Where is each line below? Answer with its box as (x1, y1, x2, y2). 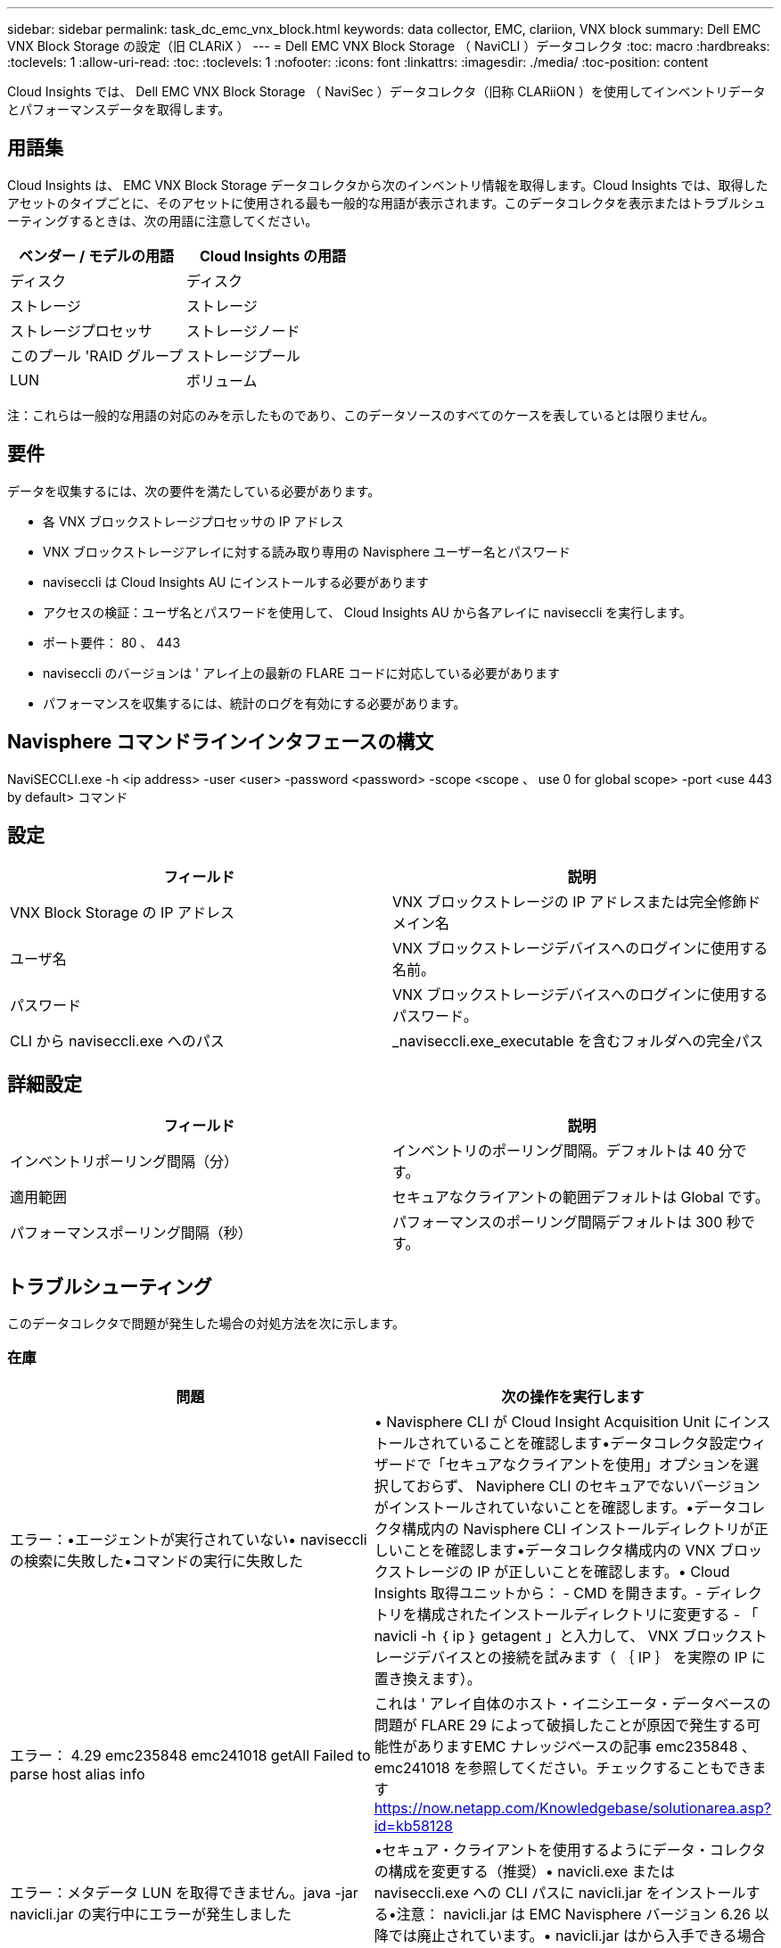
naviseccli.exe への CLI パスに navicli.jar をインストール (374, 1883, 746, 1902)
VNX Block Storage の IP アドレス (10, 904, 234, 922)
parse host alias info (10, 1764, 145, 1783)
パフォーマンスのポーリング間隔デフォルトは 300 (392, 1213, 723, 1232)
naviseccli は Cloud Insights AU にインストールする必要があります (43, 574, 430, 590)
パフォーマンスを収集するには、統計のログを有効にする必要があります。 (43, 695, 466, 711)
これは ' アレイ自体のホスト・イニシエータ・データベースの (374, 1694, 771, 1713)
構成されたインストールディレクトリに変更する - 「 (416, 1605, 759, 1623)
